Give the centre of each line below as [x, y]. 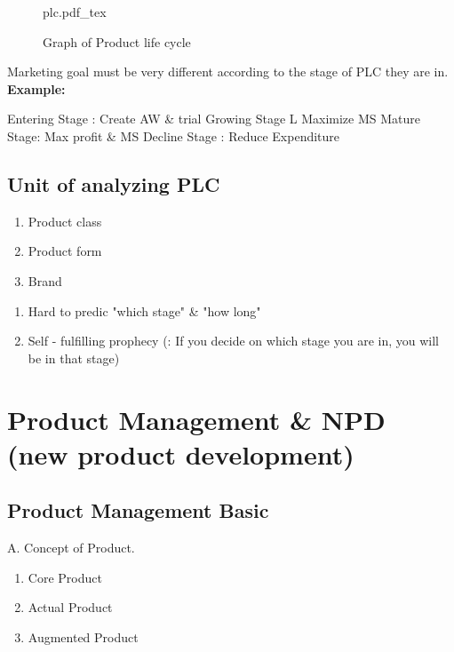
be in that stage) [74, 358]
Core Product [65, 577]
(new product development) [181, 453]
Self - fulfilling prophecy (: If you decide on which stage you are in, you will [233, 341]
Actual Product [70, 607]
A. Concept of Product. [71, 548]
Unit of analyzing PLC [114, 183]
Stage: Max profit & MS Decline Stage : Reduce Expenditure [174, 135]
